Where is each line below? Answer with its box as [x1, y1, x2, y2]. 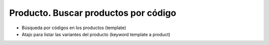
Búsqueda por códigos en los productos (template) [21, 25, 127, 31]
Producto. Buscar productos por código [9, 7, 176, 18]
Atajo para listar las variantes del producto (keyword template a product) [21, 31, 170, 37]
